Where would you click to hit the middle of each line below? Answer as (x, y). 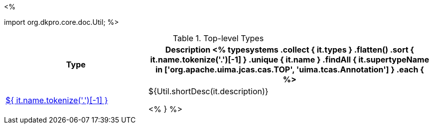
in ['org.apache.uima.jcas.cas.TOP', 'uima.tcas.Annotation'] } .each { (289, 69)
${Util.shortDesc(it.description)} (208, 91)
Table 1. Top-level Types (218, 38)
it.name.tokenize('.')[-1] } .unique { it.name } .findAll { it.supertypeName (290, 60)
